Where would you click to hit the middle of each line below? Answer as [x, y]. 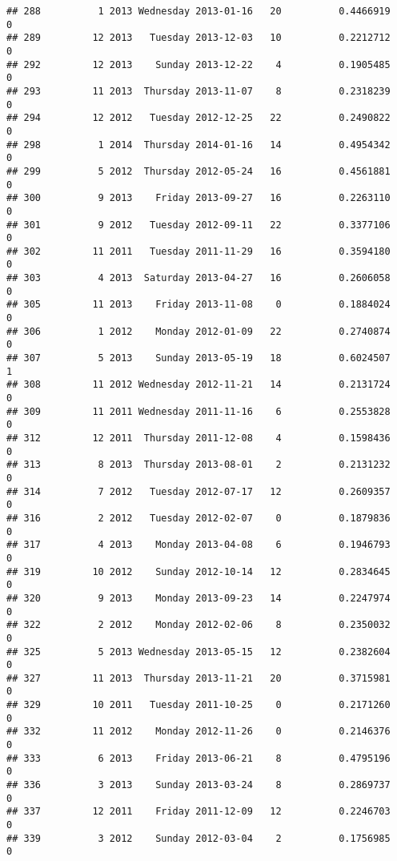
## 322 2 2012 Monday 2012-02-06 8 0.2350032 [198, 625]
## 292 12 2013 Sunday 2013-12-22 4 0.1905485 [198, 64]
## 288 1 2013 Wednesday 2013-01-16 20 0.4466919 [198, 11]
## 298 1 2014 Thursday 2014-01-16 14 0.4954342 [198, 145]
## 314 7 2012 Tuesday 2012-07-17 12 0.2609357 [198, 491]
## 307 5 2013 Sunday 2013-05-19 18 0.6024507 [198, 358]
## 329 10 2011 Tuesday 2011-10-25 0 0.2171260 [198, 705]
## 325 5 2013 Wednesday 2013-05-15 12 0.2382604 [198, 652]
